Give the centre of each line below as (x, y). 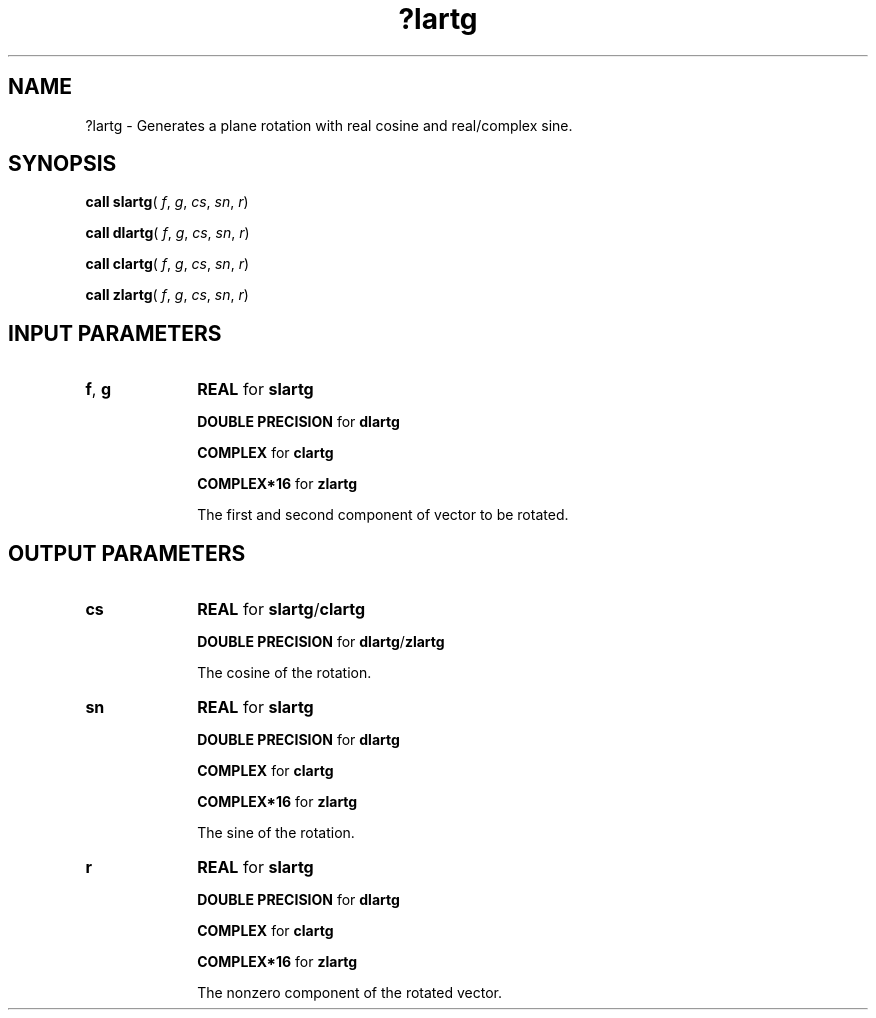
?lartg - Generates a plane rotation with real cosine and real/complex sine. (329, 125)
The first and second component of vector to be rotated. (383, 515)
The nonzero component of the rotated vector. (349, 993)
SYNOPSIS (62, 164)
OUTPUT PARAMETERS (127, 553)
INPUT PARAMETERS (115, 333)
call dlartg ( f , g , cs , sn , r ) (167, 233)
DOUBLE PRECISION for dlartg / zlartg (321, 642)
